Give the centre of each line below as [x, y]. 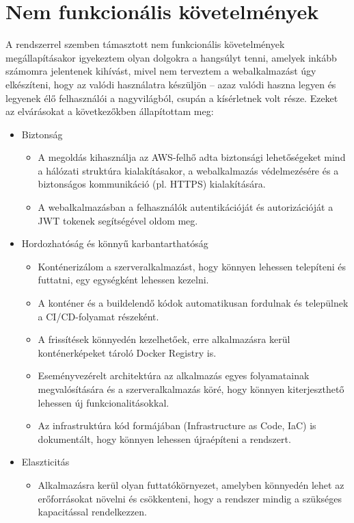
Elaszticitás [45, 462]
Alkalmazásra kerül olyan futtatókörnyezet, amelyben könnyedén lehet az [191, 484]
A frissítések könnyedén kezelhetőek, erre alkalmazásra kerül [164, 339]
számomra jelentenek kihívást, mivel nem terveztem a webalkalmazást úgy [161, 71]
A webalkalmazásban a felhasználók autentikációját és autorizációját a [186, 207]
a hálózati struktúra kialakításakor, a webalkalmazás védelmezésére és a [188, 170]
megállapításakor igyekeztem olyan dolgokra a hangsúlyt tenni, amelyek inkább [171, 57]
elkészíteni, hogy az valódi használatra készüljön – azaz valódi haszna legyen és [171, 84]
